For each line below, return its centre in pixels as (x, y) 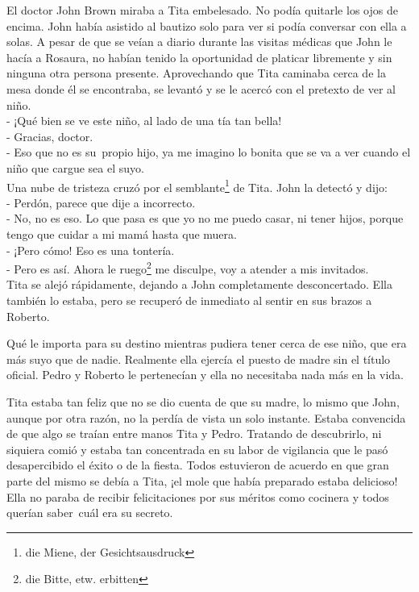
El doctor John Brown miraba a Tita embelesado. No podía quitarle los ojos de (202, 10)
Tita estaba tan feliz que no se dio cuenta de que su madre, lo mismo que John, (203, 401)
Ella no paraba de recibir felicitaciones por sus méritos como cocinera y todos (198, 496)
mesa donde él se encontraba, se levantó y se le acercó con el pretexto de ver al (201, 88)
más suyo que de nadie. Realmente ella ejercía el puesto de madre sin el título (199, 359)
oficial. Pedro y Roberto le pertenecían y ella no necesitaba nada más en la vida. (205, 375)
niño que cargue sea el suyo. (75, 167)
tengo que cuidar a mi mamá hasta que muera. (122, 233)
